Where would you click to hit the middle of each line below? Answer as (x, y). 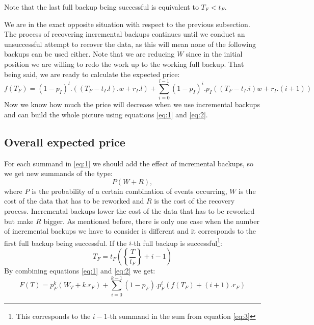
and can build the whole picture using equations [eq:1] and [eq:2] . (106, 114)
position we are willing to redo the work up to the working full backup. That (124, 64)
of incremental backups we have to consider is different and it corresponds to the (130, 231)
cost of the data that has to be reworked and (74, 201)
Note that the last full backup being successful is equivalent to (101, 7)
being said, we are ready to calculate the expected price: (92, 74)
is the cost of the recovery (194, 201)
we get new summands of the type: (58, 173)
